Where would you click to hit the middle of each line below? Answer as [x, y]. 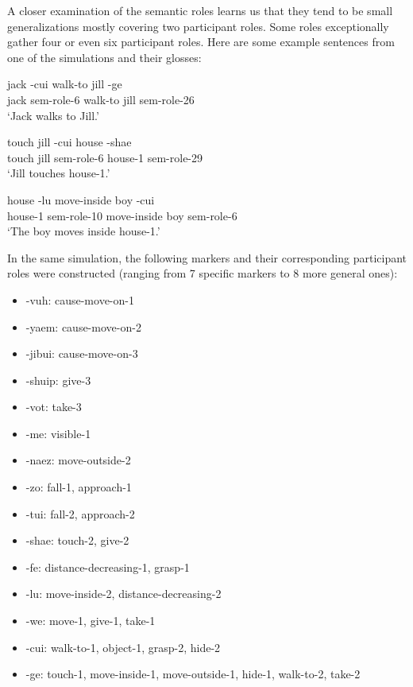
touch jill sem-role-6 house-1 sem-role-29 [105, 157]
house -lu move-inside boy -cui [81, 199]
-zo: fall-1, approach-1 [79, 487]
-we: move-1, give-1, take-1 [91, 621]
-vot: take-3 [54, 407]
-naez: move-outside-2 [78, 460]
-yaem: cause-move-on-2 [83, 326]
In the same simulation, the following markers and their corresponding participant [207, 257]
